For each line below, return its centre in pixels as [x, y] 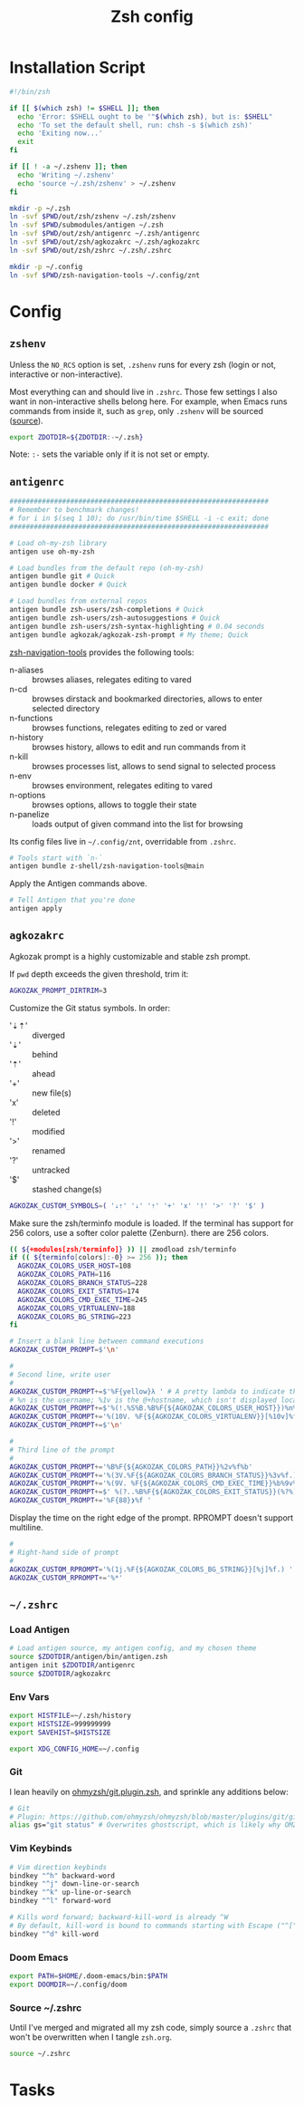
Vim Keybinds [41, 1849]
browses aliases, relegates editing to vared [112, 679]
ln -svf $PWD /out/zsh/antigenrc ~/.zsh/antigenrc [105, 234]
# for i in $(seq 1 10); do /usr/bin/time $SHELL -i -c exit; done [139, 518]
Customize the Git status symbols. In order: [90, 1008]
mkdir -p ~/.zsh [40, 208]
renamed [49, 1150]
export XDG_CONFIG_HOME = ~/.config [75, 1749]
